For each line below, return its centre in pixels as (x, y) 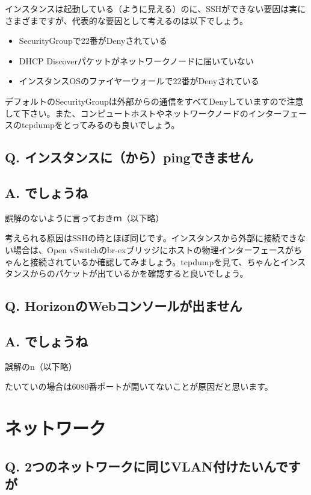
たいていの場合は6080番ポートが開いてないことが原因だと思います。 (139, 386)
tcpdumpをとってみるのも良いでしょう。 (100, 125)
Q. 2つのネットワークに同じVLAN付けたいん (140, 466)
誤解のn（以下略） (41, 366)
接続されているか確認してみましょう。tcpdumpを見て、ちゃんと (155, 261)
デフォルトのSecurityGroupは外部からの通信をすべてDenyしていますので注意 (154, 101)
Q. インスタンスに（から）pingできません (129, 157)
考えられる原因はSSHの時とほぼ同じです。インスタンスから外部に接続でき (151, 238)
